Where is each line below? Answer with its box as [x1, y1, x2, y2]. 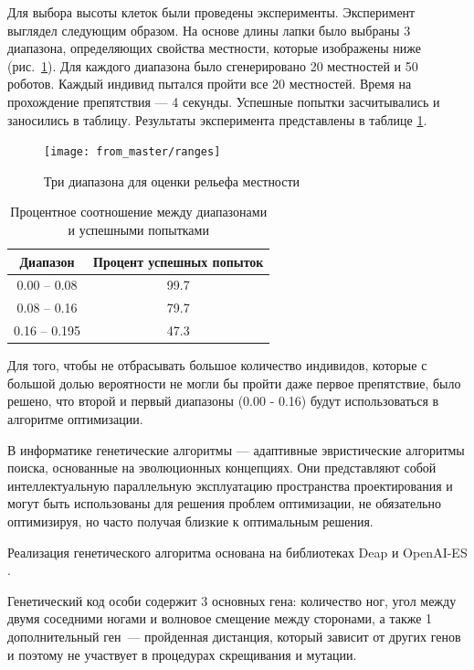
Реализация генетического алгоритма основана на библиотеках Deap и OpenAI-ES [7, 542, 468, 561]
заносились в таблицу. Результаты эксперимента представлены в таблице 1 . [7, 110, 427, 129]
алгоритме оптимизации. [7, 409, 143, 428]
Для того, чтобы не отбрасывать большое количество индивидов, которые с [7, 356, 427, 375]
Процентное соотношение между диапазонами [10, 202, 268, 221]
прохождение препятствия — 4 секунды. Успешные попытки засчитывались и [7, 91, 440, 111]
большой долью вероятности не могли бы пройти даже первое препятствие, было [7, 373, 461, 392]
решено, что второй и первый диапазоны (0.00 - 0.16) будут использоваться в [7, 391, 439, 410]
